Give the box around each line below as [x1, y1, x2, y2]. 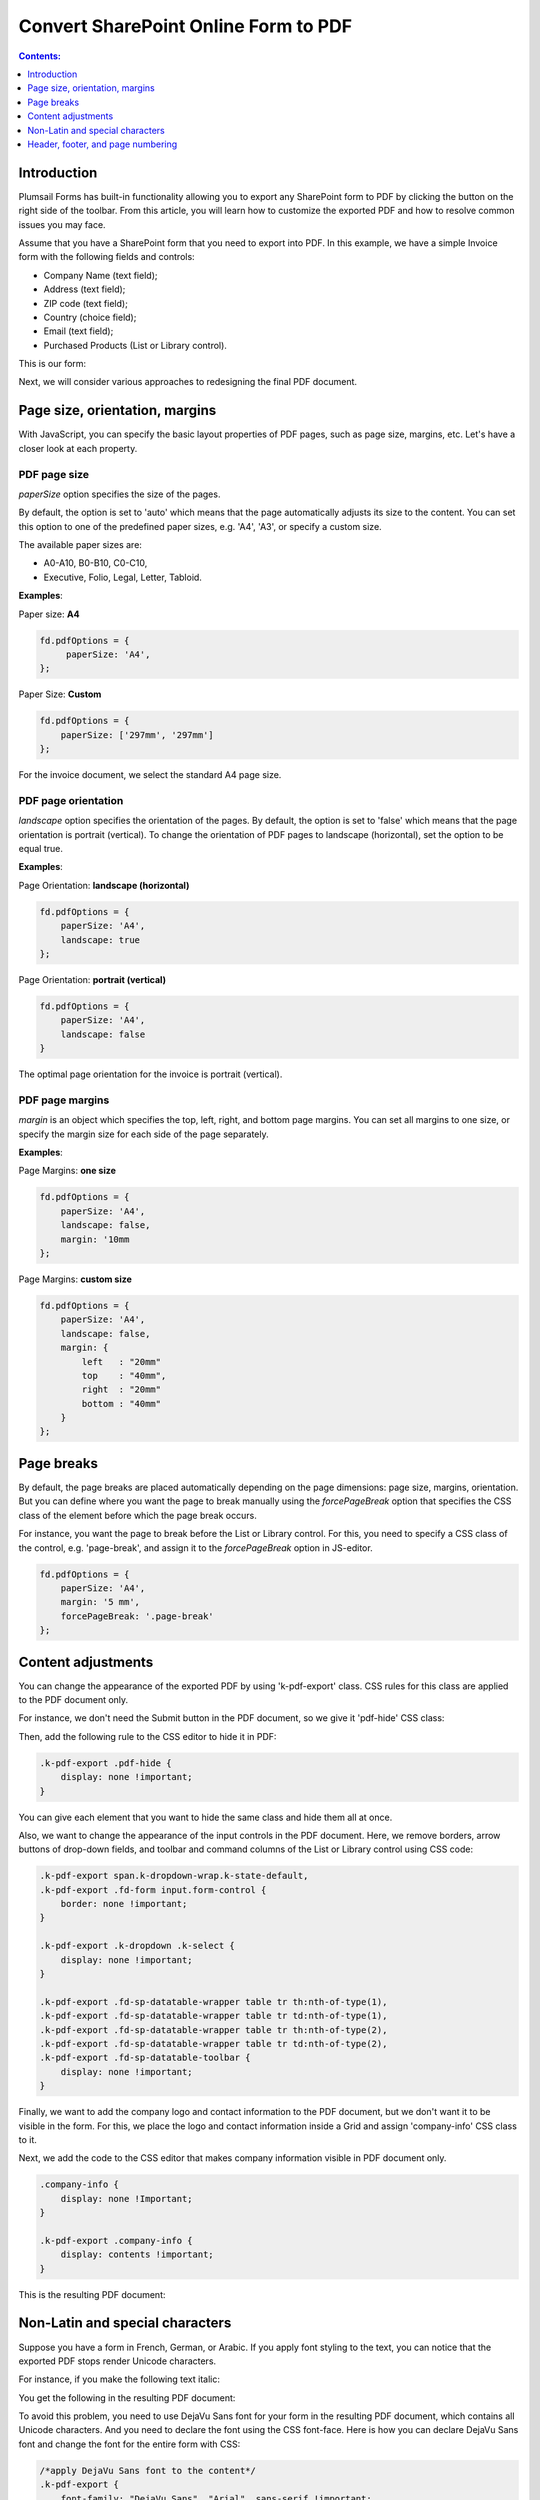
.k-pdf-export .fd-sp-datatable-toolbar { [39, 2052, 251, 2064]
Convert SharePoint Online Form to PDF [18, 15, 353, 37]
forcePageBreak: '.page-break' [60, 1610, 214, 1622]
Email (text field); [43, 325, 114, 337]
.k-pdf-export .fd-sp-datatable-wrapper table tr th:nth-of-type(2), [39, 2024, 388, 2035]
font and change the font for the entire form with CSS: [18, 2438, 241, 2450]
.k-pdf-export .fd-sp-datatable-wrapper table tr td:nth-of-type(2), [39, 2038, 388, 2049]
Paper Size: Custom [18, 688, 102, 700]
